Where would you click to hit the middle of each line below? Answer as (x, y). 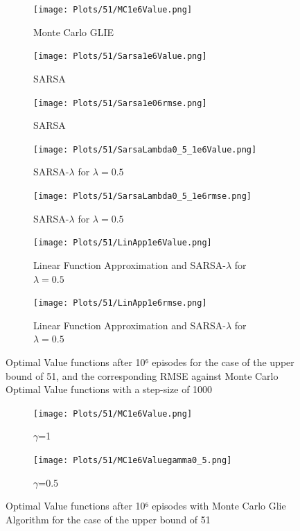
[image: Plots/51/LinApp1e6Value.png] (123, 243)
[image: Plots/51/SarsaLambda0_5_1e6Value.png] (145, 149)
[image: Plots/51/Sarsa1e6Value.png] (120, 56)
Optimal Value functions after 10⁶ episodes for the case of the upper (150, 362)
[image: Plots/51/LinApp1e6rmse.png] (120, 303)
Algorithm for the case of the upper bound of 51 (108, 519)
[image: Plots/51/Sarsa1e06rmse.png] (120, 103)
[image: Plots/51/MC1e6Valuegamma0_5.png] (133, 460)
